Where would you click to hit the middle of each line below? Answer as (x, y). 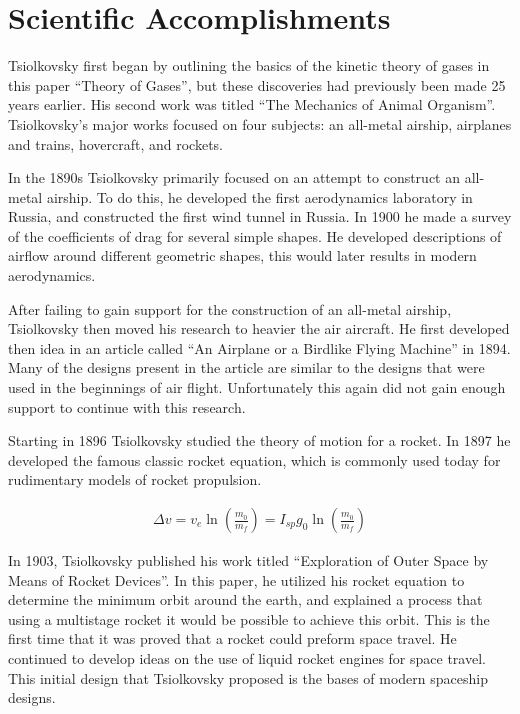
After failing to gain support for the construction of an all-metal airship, (230, 308)
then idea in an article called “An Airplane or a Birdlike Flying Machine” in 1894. (259, 347)
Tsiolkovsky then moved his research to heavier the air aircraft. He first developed (259, 328)
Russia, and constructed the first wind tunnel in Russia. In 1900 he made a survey (260, 216)
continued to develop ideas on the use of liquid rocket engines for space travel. (247, 658)
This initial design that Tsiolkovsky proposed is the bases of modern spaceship (248, 677)
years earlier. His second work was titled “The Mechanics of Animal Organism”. (252, 104)
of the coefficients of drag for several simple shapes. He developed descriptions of (255, 235)
